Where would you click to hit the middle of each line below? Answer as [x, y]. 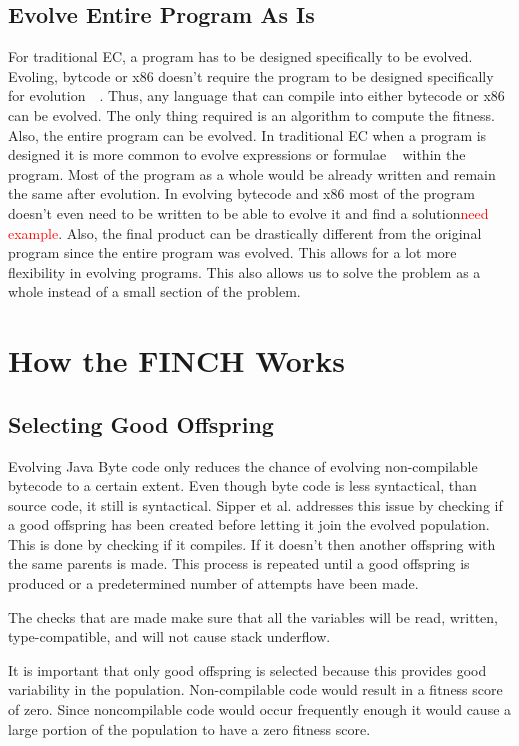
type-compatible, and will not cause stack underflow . [169, 636]
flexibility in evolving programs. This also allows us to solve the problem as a [244, 271]
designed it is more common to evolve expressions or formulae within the [237, 154]
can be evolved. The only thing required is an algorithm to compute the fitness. [251, 114]
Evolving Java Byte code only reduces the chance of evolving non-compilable [243, 465]
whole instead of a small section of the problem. [154, 291]
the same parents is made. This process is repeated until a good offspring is [239, 563]
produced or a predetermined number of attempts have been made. [213, 583]
